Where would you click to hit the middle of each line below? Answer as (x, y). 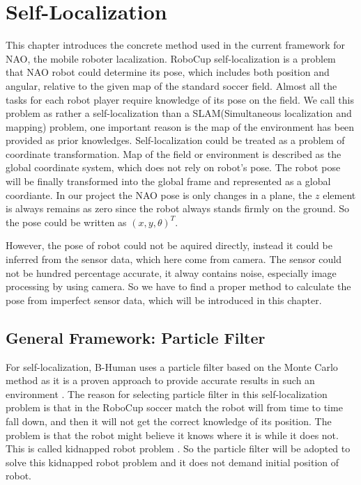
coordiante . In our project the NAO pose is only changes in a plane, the (159, 194)
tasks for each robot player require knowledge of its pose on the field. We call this (180, 99)
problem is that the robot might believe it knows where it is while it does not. (172, 435)
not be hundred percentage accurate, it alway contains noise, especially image (171, 272)
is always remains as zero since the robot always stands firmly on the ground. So (178, 208)
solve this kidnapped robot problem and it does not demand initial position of (172, 462)
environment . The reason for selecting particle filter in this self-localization (167, 393)
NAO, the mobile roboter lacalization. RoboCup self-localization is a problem (171, 58)
